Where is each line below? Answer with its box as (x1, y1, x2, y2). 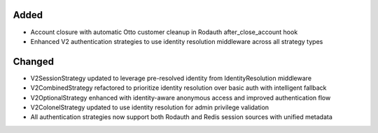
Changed (13, 56, 54, 68)
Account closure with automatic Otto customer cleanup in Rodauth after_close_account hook (30, 28, 298, 36)
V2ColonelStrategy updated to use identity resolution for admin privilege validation (30, 103, 269, 111)
